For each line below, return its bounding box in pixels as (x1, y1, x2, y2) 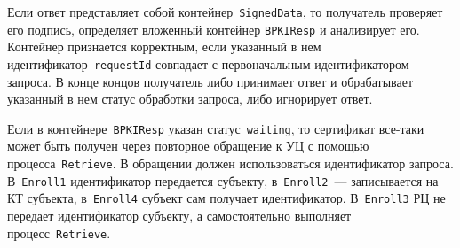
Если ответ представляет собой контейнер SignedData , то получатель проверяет (7, 3, 443, 20)
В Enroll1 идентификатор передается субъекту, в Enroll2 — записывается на (7, 171, 439, 190)
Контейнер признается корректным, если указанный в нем (7, 37, 321, 56)
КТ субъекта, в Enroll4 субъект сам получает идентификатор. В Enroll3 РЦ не (7, 189, 446, 207)
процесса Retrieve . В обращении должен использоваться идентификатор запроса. (7, 154, 454, 172)
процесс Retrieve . (7, 223, 111, 242)
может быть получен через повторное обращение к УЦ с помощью (7, 136, 369, 155)
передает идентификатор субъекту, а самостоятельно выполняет (7, 205, 352, 224)
